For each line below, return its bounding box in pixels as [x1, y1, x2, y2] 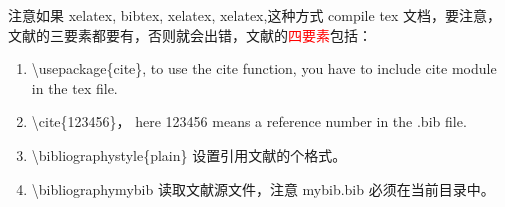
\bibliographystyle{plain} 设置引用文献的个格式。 [31, 144, 347, 165]
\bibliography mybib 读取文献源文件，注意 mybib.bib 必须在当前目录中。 [31, 178, 495, 199]
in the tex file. [31, 77, 118, 98]
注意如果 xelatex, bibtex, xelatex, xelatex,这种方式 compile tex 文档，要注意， [8, 5, 502, 25]
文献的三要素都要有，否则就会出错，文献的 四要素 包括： [8, 24, 372, 45]
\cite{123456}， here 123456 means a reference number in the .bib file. [31, 111, 467, 132]
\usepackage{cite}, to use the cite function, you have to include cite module [31, 58, 497, 79]
